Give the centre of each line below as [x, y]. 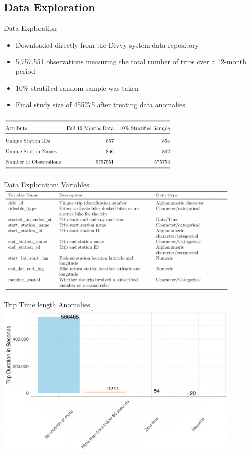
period [25, 71]
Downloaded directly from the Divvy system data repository [107, 44]
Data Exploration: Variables [47, 184]
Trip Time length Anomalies [47, 304]
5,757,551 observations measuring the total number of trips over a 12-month [131, 61]
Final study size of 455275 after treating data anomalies [100, 104]
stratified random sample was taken [85, 88]
